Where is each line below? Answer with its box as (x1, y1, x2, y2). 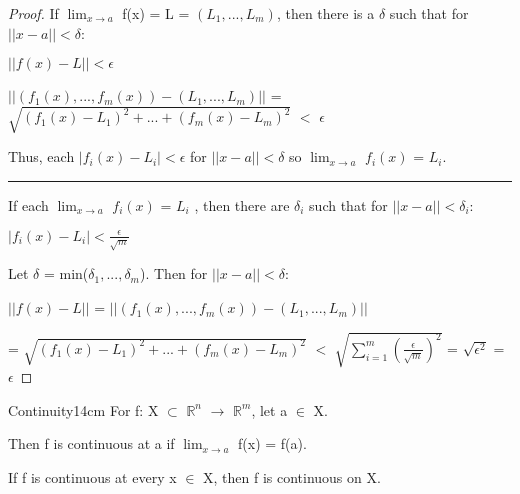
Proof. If (8, 3, 59, 23)
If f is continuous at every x (8, 466, 177, 487)
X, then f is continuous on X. (203, 466, 381, 487)
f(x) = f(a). (238, 433, 307, 454)
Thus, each (8, 146, 75, 167)
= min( (43, 263, 89, 284)
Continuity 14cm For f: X (8, 399, 159, 420)
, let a (251, 399, 288, 420)
